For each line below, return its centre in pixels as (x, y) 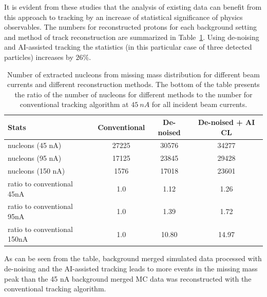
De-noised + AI (226, 122)
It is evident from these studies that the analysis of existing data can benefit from (133, 7)
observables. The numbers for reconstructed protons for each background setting (130, 27)
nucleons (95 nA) (35, 158)
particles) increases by (39, 57)
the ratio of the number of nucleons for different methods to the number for (133, 94)
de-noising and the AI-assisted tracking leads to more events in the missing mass (131, 269)
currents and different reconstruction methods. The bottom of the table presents (133, 84)
